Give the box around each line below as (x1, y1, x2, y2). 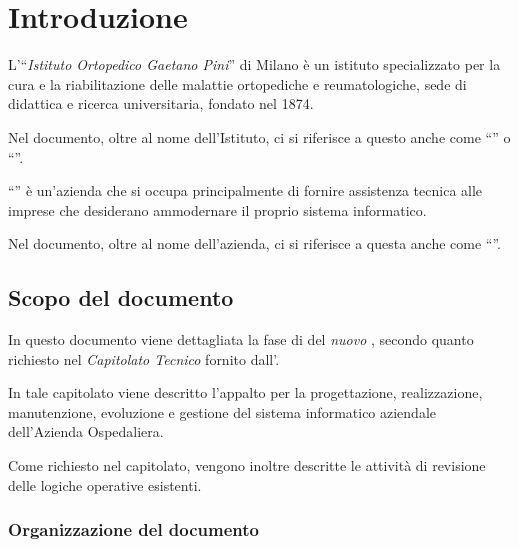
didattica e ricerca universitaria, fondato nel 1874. (8, 93, 314, 114)
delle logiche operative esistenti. (8, 474, 202, 495)
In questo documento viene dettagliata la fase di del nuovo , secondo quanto (8, 329, 474, 350)
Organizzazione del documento (8, 517, 260, 542)
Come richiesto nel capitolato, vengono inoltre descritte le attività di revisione (8, 455, 486, 476)
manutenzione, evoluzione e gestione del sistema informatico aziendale (8, 401, 437, 422)
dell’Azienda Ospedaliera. (8, 421, 164, 442)
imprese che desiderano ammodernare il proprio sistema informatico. (8, 199, 427, 220)
